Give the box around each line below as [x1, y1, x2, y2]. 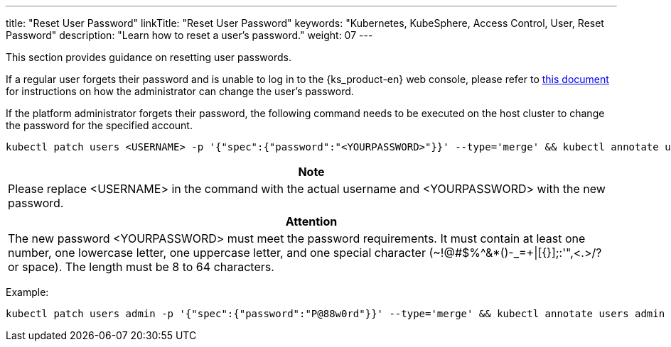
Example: [6, 286, 49, 298]
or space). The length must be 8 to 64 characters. [8, 260, 274, 274]
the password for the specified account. [6, 119, 193, 131]
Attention [285, 214, 338, 228]
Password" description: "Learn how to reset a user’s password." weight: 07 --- [6, 29, 373, 41]
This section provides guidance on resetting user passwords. [6, 51, 291, 63]
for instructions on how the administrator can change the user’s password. [6, 85, 354, 97]
